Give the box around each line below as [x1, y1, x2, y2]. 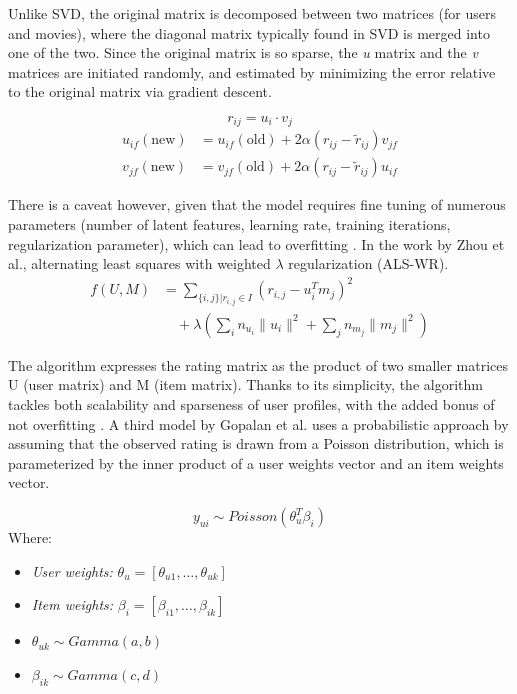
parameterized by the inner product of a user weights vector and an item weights [8, 452, 504, 473]
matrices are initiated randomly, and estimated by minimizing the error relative [8, 61, 496, 82]
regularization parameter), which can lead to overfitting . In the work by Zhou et [8, 233, 505, 254]
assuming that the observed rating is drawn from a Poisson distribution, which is [8, 433, 504, 454]
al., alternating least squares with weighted [8, 253, 271, 274]
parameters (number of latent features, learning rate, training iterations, [8, 214, 451, 235]
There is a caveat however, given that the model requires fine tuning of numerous [8, 194, 506, 215]
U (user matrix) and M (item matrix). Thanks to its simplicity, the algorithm [8, 374, 483, 395]
